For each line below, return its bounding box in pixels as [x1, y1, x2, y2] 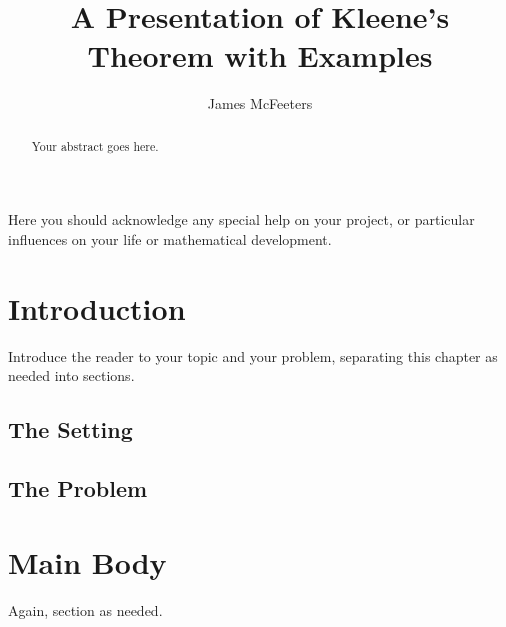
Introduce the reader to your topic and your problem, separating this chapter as [8, 345, 498, 366]
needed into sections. [8, 365, 135, 386]
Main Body [8, 541, 167, 582]
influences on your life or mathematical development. [8, 228, 332, 249]
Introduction [8, 287, 186, 328]
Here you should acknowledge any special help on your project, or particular [8, 209, 475, 230]
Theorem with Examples [87, 35, 433, 76]
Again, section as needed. [8, 599, 163, 620]
